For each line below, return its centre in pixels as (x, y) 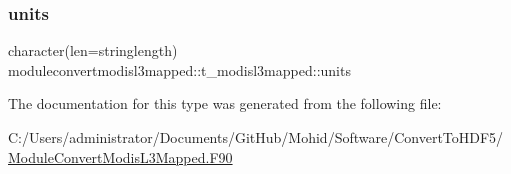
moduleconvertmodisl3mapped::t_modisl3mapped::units (179, 69)
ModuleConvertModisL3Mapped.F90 (120, 156)
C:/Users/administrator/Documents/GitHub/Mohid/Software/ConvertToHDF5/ (256, 137)
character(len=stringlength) (93, 50)
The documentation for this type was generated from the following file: (225, 103)
